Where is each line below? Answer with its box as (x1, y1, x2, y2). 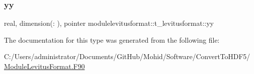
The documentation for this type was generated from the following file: (4, 34, 220, 45)
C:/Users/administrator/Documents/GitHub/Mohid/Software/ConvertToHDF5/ (4, 51, 251, 62)
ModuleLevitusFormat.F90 (4, 61, 85, 71)
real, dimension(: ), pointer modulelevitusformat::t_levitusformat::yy (4, 18, 214, 28)
